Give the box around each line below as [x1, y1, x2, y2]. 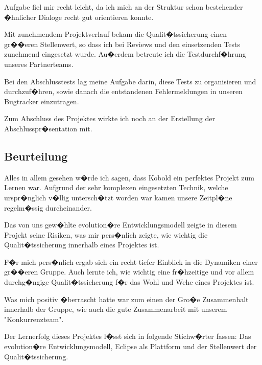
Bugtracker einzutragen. [4, 96, 79, 106]
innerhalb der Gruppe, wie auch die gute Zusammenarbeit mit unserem [4, 304, 227, 314]
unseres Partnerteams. [4, 58, 74, 69]
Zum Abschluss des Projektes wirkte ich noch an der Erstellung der [4, 113, 215, 124]
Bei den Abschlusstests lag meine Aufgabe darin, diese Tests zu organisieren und [4, 76, 256, 86]
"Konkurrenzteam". [4, 313, 64, 324]
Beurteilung [4, 148, 68, 164]
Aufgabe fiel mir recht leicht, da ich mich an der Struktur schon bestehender [4, 2, 243, 12]
